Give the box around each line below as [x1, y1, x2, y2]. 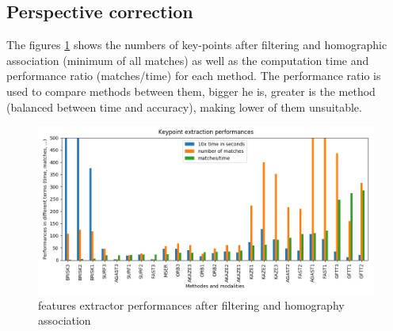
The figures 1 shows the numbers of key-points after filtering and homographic [6, 36, 387, 53]
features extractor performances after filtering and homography [38, 296, 345, 313]
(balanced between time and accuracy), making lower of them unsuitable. [6, 98, 362, 115]
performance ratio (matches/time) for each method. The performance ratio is [6, 67, 381, 84]
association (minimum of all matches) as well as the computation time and [6, 51, 369, 68]
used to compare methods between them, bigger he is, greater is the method [6, 82, 376, 99]
